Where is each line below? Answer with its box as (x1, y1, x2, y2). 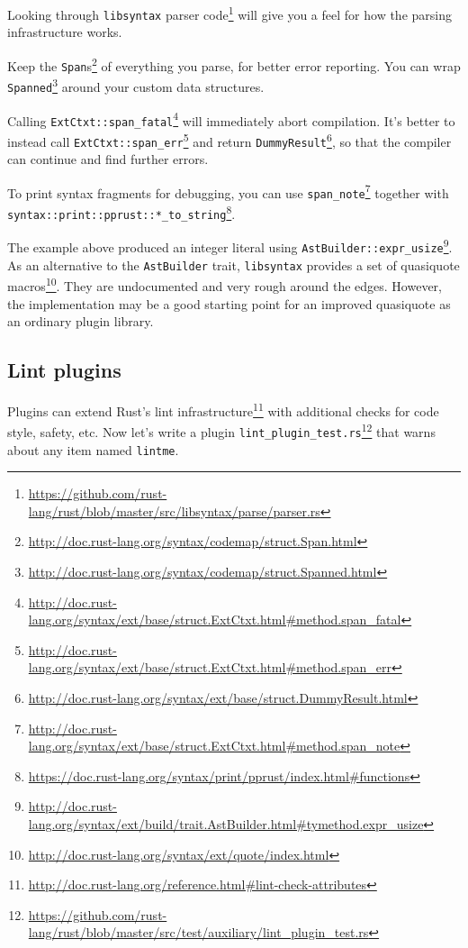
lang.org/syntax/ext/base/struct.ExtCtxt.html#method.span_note (28, 736, 400, 755)
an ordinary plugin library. (7, 312, 154, 331)
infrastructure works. (7, 23, 122, 41)
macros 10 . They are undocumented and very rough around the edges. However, (7, 274, 443, 295)
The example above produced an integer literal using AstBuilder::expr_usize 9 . (7, 235, 453, 257)
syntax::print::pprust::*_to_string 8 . (7, 202, 236, 223)
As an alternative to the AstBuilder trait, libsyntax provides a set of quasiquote (7, 255, 460, 274)
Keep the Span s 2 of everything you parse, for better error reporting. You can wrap (7, 53, 461, 75)
